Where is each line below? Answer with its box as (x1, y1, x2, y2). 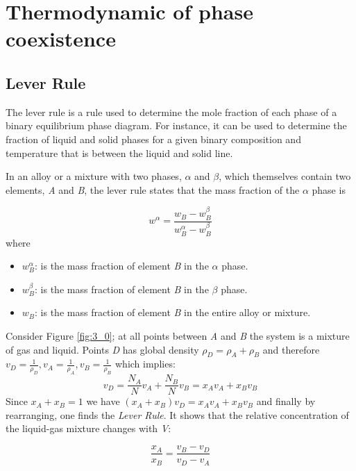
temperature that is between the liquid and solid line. (6, 145, 233, 160)
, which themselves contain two (219, 169, 351, 183)
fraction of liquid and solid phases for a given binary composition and (6, 131, 301, 146)
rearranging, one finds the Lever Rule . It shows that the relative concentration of (6, 407, 349, 422)
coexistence (6, 24, 116, 53)
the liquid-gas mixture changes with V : (6, 421, 171, 436)
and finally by (256, 394, 316, 408)
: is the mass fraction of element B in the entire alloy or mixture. (35, 305, 311, 320)
